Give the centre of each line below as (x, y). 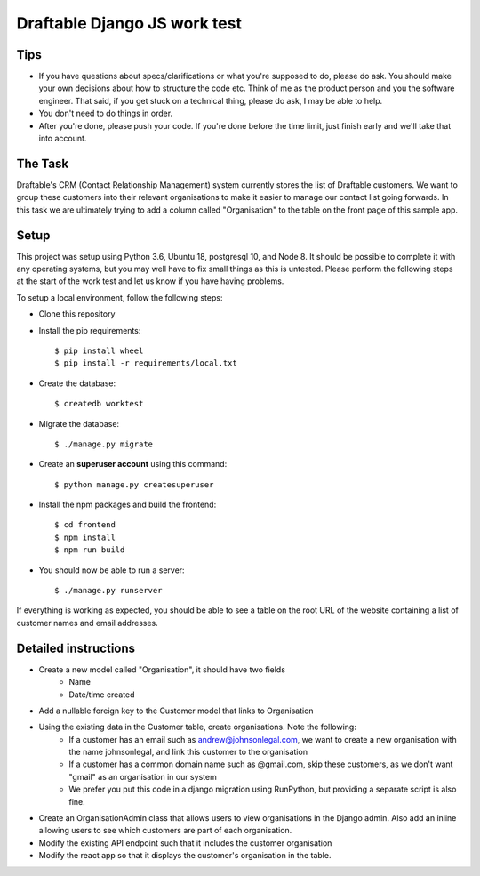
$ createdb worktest (99, 404)
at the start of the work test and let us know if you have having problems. (150, 281)
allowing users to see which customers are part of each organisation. (165, 831)
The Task (43, 163)
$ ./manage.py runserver (108, 591)
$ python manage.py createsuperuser (134, 484)
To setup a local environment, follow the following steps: (120, 297)
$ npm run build (90, 550)
